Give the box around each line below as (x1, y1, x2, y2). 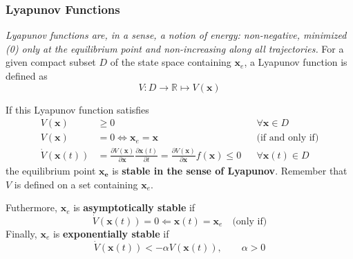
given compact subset (6, 55, 96, 69)
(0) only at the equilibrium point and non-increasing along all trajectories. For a (6, 41, 344, 55)
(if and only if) (256, 133, 319, 143)
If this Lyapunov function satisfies (6, 102, 149, 116)
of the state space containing (110, 55, 231, 69)
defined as (6, 69, 48, 82)
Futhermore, (6, 200, 57, 215)
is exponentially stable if (53, 226, 169, 240)
